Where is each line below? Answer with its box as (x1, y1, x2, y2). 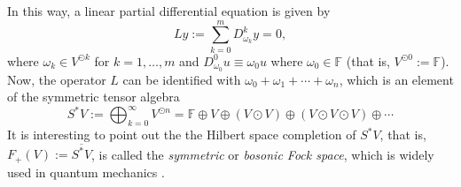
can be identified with (122, 70, 241, 88)
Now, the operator (7, 70, 106, 88)
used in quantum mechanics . (7, 162, 165, 181)
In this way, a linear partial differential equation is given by (7, 2, 331, 19)
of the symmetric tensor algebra (7, 87, 180, 106)
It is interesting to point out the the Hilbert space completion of (7, 125, 356, 144)
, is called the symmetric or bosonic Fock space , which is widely (91, 145, 434, 163)
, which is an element (339, 70, 454, 88)
